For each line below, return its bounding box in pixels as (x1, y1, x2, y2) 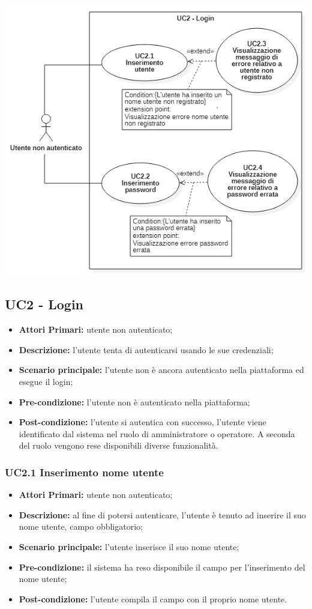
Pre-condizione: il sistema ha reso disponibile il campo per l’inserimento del (19, 560, 305, 573)
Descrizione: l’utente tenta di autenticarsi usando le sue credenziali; (19, 343, 274, 356)
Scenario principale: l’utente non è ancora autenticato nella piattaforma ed (19, 363, 304, 376)
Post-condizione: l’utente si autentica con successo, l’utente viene (19, 416, 266, 428)
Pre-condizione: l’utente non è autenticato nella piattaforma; (19, 395, 250, 408)
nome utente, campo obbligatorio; (19, 520, 143, 533)
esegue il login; (19, 375, 73, 388)
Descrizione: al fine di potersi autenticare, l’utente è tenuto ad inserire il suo (19, 508, 306, 521)
